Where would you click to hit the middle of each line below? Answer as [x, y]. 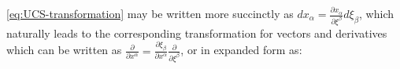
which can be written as [64, 50]
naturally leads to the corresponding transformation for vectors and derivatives [197, 33]
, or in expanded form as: [241, 50]
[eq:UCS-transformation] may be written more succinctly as [150, 13]
